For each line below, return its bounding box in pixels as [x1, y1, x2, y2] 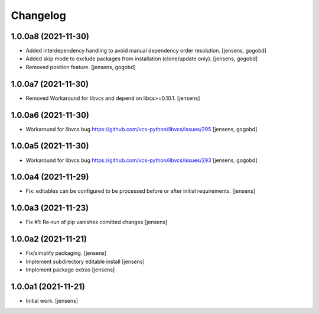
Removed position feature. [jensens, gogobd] [25, 63, 136, 70]
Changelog [11, 9, 66, 22]
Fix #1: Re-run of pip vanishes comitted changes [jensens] [25, 219, 168, 226]
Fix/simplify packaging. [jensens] [25, 250, 107, 257]
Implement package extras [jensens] [25, 266, 115, 273]
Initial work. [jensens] [25, 297, 78, 304]
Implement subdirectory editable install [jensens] [25, 258, 145, 265]
